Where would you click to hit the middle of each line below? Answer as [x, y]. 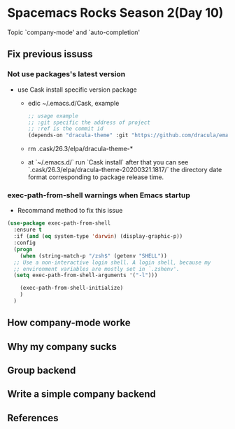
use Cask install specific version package [77, 90]
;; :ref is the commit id [65, 129]
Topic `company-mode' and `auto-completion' [74, 32]
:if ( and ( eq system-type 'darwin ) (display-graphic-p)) [98, 237]
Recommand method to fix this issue [70, 211]
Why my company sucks [62, 347]
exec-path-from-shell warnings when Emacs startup [99, 195]
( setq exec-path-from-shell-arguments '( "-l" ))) [86, 275]
